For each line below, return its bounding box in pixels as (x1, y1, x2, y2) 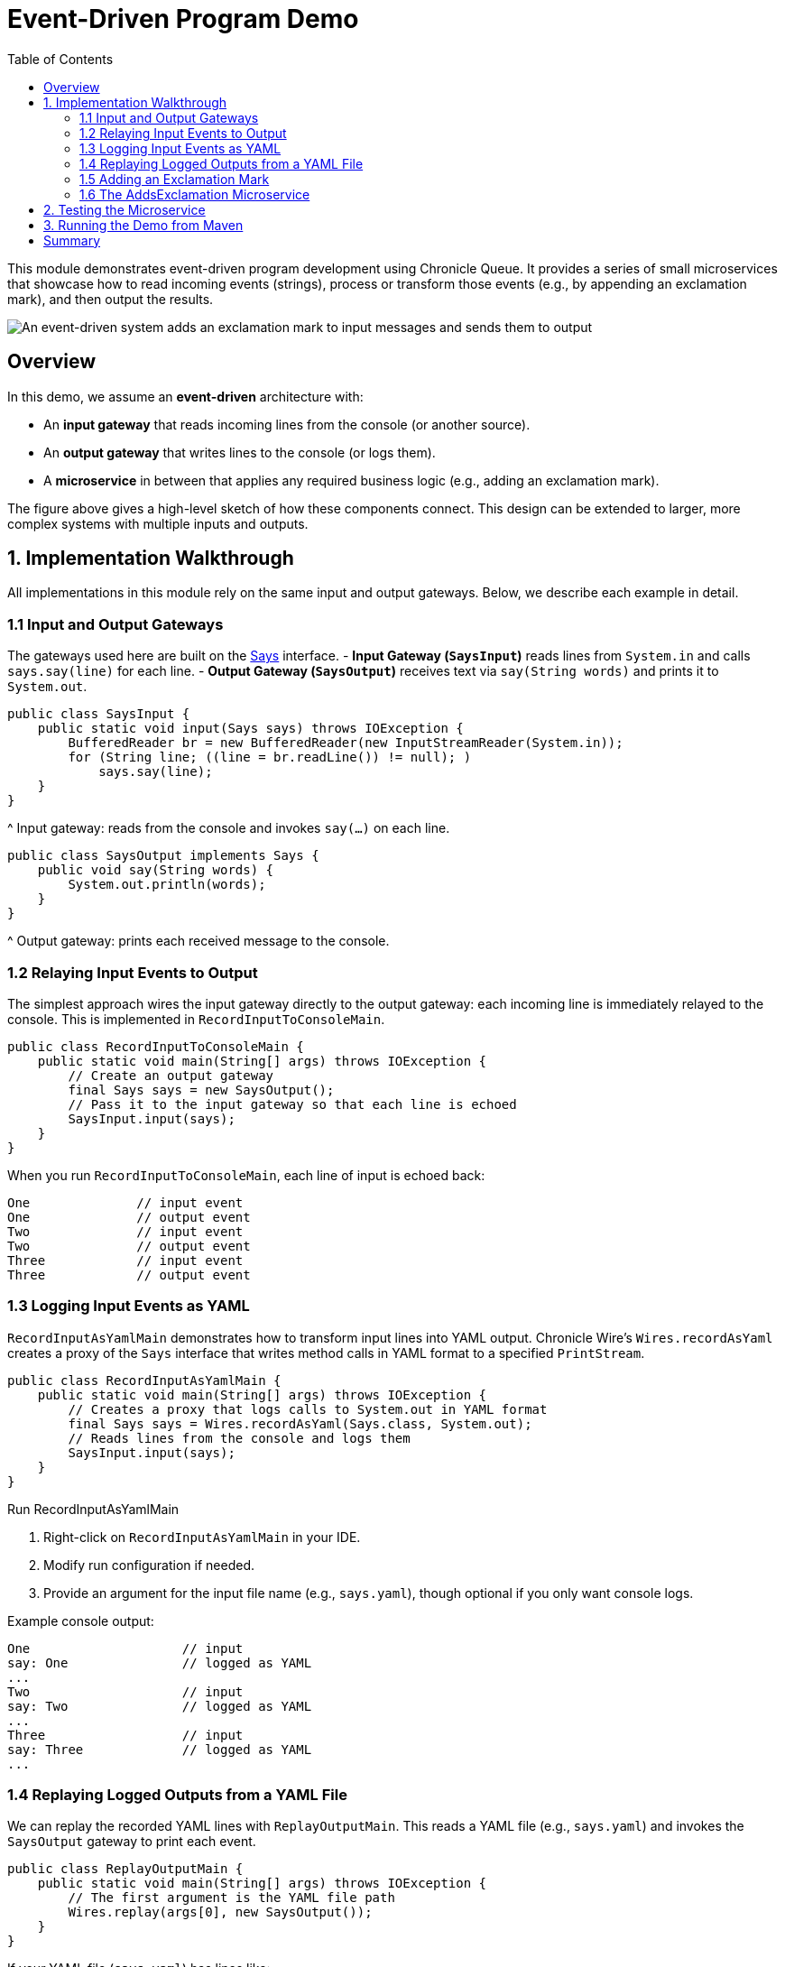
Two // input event (7, 1224, 244, 1239)
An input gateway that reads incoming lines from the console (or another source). (43, 416, 531, 432)
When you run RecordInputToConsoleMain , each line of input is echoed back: (7, 1167, 485, 1183)
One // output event (7, 1209, 251, 1224)
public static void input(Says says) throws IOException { (37, 721, 464, 736)
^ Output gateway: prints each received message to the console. (7, 933, 390, 949)
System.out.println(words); (68, 877, 266, 892)
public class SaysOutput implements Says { (7, 848, 319, 863)
